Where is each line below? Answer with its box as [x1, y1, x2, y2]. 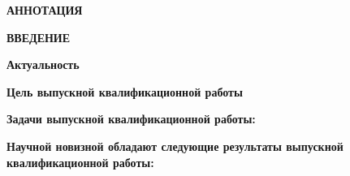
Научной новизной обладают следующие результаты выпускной [6, 137, 344, 154]
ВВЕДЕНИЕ [6, 28, 71, 45]
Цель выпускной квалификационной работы [6, 83, 243, 100]
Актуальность [6, 56, 80, 73]
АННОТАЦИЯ [6, 2, 83, 18]
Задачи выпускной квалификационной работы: [6, 110, 256, 127]
